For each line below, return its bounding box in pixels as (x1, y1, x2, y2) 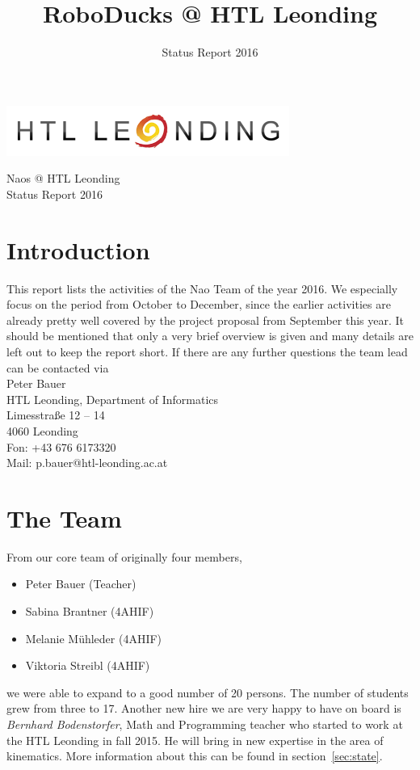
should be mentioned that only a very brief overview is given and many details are (6, 327, 414, 344)
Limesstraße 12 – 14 (6, 406, 105, 423)
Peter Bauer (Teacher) (25, 575, 136, 592)
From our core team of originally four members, (6, 548, 242, 565)
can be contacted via (6, 359, 109, 376)
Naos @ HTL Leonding (6, 170, 120, 187)
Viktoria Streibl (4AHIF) (25, 657, 150, 674)
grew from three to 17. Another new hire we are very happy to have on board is (6, 700, 401, 717)
